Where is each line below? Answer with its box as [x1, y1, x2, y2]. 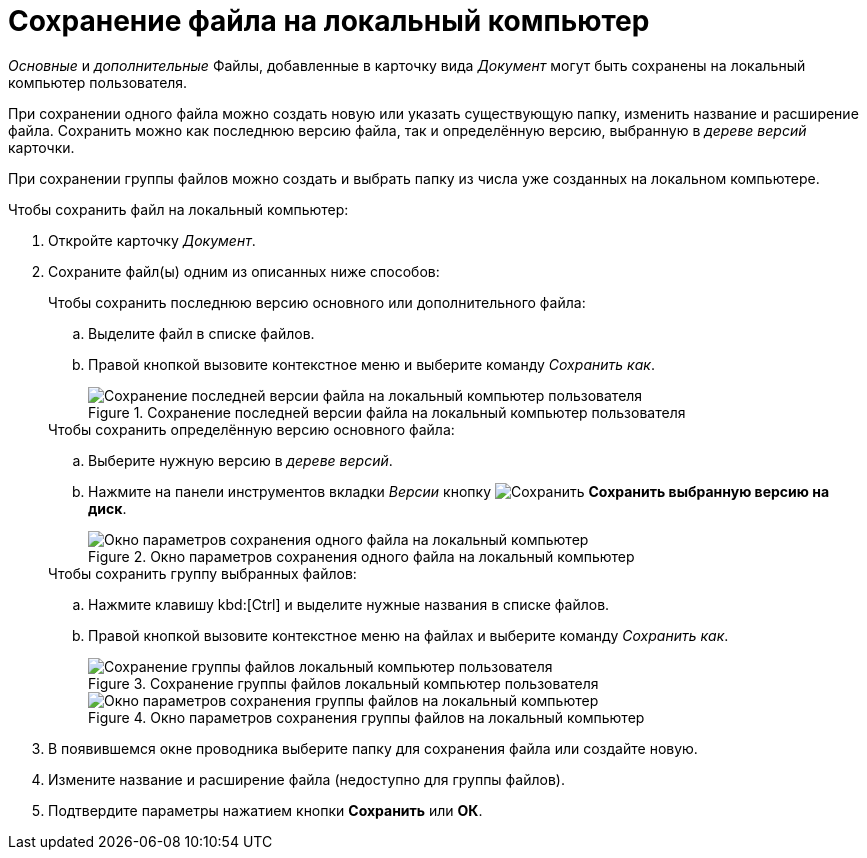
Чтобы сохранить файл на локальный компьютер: [8, 200, 349, 218]
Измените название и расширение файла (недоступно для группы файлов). [48, 770, 565, 788]
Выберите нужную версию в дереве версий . [88, 451, 393, 469]
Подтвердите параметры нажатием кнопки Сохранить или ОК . [48, 801, 483, 819]
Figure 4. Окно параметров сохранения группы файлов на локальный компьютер [88, 708, 645, 726]
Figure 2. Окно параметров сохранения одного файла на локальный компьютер [88, 547, 635, 565]
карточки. [8, 138, 75, 156]
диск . [88, 499, 127, 517]
